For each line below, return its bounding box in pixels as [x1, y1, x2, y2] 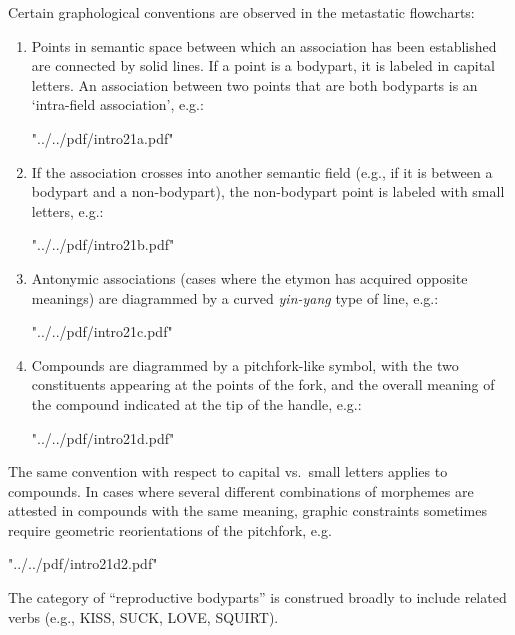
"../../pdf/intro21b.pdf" [31, 234, 175, 255]
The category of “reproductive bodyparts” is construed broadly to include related [8, 587, 507, 608]
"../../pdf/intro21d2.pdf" [8, 553, 158, 574]
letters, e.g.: [31, 200, 104, 221]
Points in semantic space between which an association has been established [31, 35, 497, 56]
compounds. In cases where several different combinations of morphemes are [8, 480, 474, 501]
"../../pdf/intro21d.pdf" [31, 427, 175, 448]
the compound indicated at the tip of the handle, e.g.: [31, 393, 362, 414]
